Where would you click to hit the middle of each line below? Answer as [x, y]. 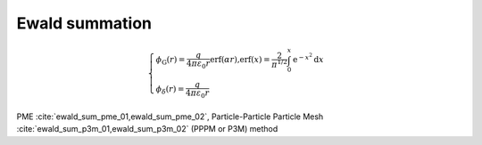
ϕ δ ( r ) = [170, 91]
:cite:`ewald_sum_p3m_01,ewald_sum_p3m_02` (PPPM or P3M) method [147, 129]
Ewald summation [84, 23]
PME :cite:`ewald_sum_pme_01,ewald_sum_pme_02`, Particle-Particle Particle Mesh [170, 117]
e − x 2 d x [308, 58]
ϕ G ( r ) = [170, 60]
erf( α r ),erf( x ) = [241, 60]
